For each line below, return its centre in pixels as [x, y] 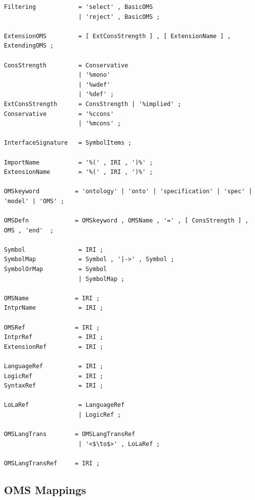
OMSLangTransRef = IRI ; [52, 463]
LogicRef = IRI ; [54, 376]
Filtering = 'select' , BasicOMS [78, 7]
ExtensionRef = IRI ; [54, 347]
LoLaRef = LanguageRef [64, 405]
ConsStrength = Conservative [66, 65]
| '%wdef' [94, 84]
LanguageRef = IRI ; [54, 366]
